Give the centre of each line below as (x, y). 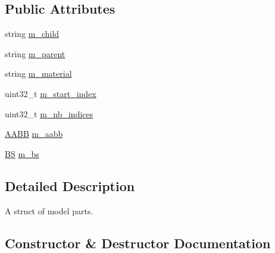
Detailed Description (70, 185)
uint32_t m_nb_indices (49, 113)
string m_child (32, 34)
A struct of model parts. (49, 210)
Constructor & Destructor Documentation (138, 243)
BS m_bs (22, 153)
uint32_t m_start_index (51, 93)
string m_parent (35, 53)
